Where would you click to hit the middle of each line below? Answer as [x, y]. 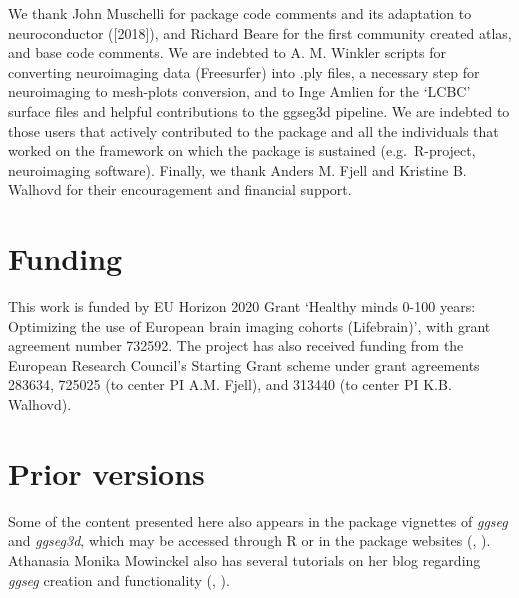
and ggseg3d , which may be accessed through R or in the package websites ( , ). [249, 540]
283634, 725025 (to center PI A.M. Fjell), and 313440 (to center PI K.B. [230, 384]
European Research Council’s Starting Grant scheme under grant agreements [244, 364]
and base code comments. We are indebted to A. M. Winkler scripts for [227, 52]
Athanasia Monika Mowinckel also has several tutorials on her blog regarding [244, 559]
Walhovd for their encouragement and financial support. [180, 189]
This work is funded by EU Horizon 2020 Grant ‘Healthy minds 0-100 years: [242, 306]
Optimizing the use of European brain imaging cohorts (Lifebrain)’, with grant [249, 325]
